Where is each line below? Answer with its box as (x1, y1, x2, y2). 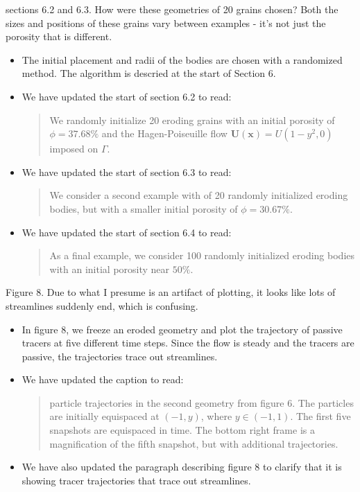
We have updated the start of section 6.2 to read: (22, 89, 232, 103)
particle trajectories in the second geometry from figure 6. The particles (49, 395, 354, 410)
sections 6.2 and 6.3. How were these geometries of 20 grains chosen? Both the (6, 2, 338, 16)
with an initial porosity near (49, 261, 170, 276)
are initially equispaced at (49, 409, 160, 423)
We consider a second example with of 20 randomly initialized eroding (49, 188, 348, 202)
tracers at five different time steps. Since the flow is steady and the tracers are (22, 335, 354, 350)
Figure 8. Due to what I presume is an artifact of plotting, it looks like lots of (6, 285, 336, 299)
